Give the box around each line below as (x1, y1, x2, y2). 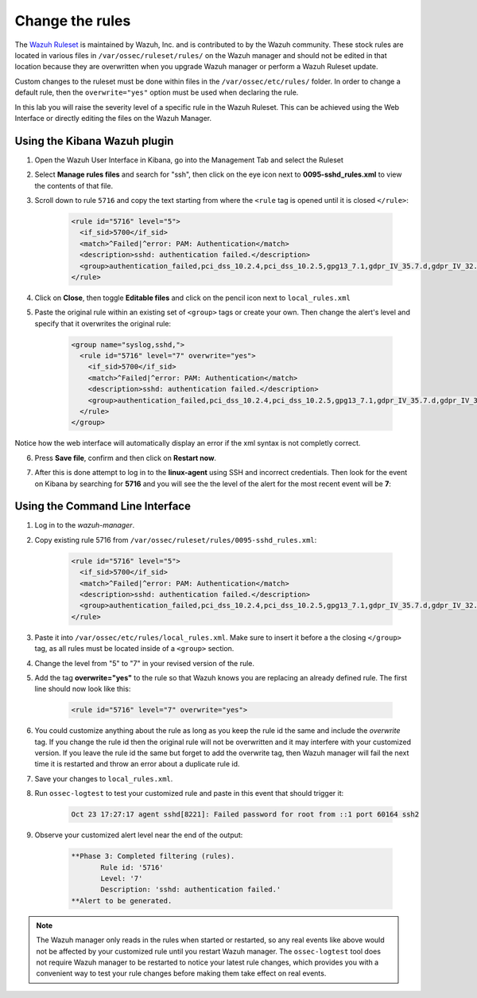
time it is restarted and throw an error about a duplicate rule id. (34, 759, 240, 769)
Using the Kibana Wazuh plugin (14, 134, 174, 147)
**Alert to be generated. (71, 896, 173, 905)
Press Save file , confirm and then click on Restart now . (34, 453, 217, 462)
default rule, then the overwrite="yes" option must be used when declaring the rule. (14, 88, 299, 97)
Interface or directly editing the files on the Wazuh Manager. (14, 113, 212, 123)
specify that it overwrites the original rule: (34, 318, 171, 328)
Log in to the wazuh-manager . (34, 520, 135, 530)
